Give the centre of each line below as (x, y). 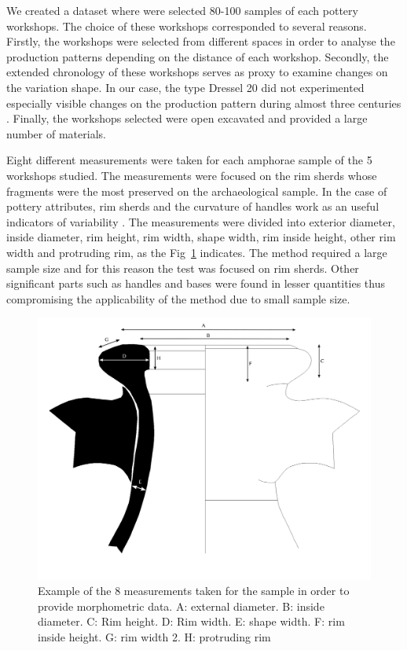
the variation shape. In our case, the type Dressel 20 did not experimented (185, 87)
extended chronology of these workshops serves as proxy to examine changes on (197, 72)
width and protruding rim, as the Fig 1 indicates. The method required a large (197, 252)
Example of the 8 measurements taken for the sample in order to (194, 591)
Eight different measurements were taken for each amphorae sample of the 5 (189, 160)
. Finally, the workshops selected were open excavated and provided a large (187, 118)
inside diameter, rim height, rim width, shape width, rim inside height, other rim (201, 237)
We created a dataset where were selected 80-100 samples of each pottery (182, 10)
